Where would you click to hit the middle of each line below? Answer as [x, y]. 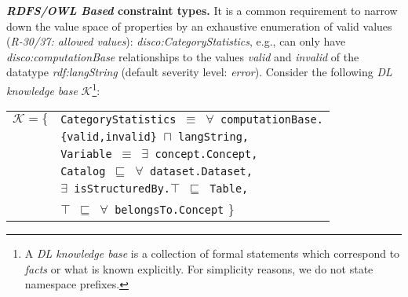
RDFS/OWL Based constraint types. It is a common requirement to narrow [202, 10]
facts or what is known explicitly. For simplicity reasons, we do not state [199, 268]
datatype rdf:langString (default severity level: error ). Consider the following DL [199, 72]
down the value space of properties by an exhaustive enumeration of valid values [199, 26]
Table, [229, 189]
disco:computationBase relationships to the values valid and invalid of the [183, 56]
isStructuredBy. [122, 189]
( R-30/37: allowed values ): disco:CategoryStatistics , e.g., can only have [176, 41]
